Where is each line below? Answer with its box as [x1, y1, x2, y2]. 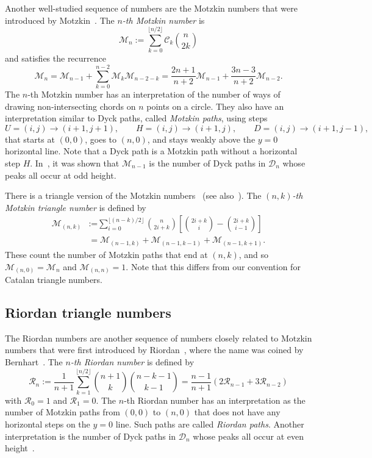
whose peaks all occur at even [193, 429, 304, 442]
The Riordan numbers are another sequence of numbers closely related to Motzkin [5, 331, 312, 344]
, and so [238, 248, 269, 260]
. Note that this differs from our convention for [126, 260, 301, 273]
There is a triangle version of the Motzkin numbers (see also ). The [5, 189, 262, 202]
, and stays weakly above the [147, 132, 256, 145]
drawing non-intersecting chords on [5, 99, 136, 112]
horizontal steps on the [5, 417, 90, 430]
